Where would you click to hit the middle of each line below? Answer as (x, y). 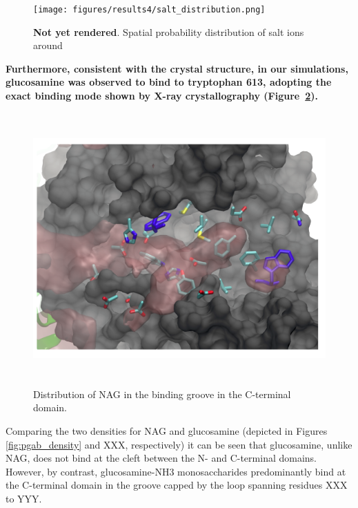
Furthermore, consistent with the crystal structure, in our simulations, (177, 68)
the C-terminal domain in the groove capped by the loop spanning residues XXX (177, 485)
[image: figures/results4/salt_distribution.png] (149, 10)
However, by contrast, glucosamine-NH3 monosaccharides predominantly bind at (176, 471)
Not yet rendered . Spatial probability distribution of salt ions (169, 31)
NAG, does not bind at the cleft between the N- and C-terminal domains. (161, 458)
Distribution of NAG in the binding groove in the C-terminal (162, 394)
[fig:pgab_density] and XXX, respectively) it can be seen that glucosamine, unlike (179, 444)
